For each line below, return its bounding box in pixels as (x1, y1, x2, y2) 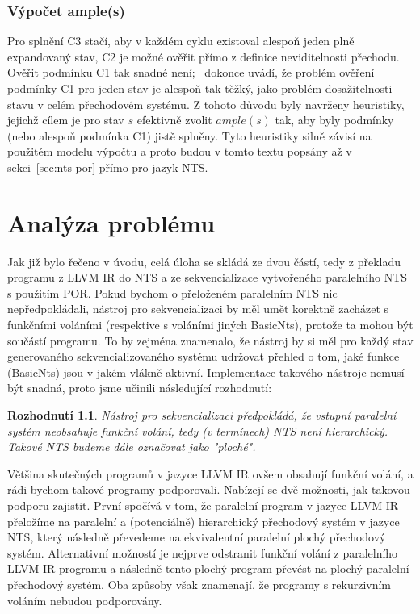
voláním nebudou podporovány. (7, 591, 162, 608)
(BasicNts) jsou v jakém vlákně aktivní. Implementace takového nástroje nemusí (7, 363, 405, 380)
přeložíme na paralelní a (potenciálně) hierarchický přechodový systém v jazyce (7, 512, 400, 529)
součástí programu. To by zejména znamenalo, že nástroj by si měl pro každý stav (7, 332, 414, 349)
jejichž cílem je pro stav (7, 111, 124, 128)
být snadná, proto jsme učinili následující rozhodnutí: (7, 379, 272, 396)
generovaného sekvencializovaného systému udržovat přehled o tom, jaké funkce (7, 348, 400, 365)
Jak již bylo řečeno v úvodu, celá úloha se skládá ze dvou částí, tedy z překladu (7, 253, 401, 269)
